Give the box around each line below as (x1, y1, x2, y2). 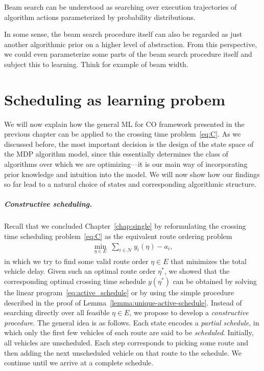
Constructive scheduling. (4, 199, 92, 209)
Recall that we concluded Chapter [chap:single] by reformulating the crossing (4, 221, 246, 231)
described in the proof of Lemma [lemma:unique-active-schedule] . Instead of (4, 297, 242, 308)
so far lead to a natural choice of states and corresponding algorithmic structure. (4, 179, 256, 189)
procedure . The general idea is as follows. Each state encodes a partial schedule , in (4, 317, 259, 328)
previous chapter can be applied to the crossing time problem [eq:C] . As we (4, 128, 241, 139)
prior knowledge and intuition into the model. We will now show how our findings (4, 168, 260, 179)
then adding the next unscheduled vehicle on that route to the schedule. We (4, 347, 242, 358)
